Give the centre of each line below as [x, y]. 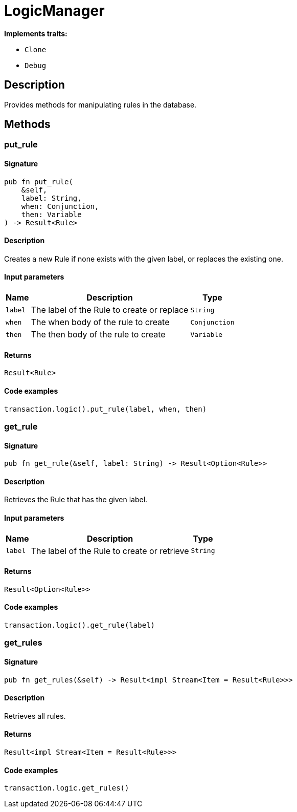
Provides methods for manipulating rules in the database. [100, 104]
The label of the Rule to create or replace [110, 310]
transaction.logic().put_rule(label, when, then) [106, 409]
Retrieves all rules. [35, 716]
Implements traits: [36, 33]
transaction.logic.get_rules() [67, 788]
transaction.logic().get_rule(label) [80, 625]
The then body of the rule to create [98, 335]
